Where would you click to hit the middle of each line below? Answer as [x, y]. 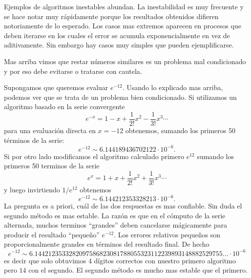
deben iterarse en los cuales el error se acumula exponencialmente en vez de [117, 35]
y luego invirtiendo [32, 189]
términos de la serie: [34, 140]
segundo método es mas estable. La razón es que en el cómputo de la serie [115, 215]
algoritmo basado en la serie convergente [64, 106]
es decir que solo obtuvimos [45, 260]
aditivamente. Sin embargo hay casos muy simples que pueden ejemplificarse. [119, 45]
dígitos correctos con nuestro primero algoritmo [165, 260]
